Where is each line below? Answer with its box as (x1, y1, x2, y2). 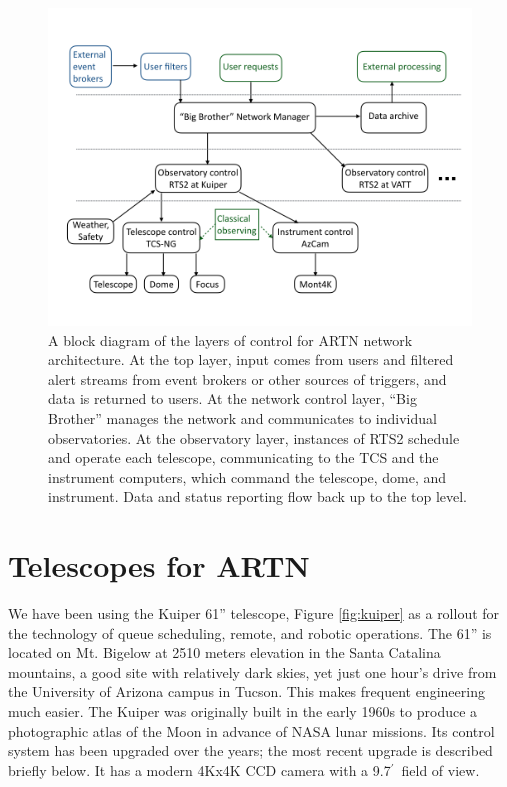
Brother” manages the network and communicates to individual (48, 407, 437, 428)
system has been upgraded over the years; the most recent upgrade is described (8, 740, 493, 761)
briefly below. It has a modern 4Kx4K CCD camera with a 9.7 (8, 759, 391, 780)
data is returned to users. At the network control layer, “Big (48, 388, 417, 409)
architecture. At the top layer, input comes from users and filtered (48, 349, 454, 370)
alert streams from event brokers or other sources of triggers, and (48, 368, 447, 389)
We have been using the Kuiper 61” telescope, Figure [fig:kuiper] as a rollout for (8, 603, 500, 624)
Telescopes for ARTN (8, 545, 310, 586)
